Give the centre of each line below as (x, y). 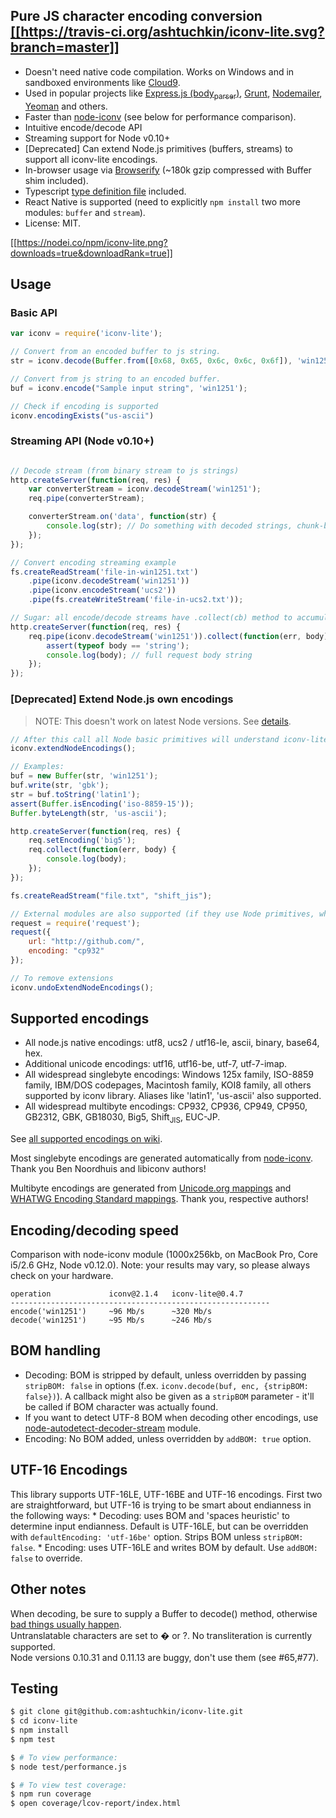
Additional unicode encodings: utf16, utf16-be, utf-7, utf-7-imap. (156, 1064)
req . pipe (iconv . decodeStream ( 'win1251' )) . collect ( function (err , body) (178, 636)
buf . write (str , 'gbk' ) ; (60, 785)
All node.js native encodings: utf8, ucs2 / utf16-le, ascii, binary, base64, (172, 1043)
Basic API (34, 312)
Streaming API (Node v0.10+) (82, 441)
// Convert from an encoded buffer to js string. (116, 352)
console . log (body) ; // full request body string (149, 655)
